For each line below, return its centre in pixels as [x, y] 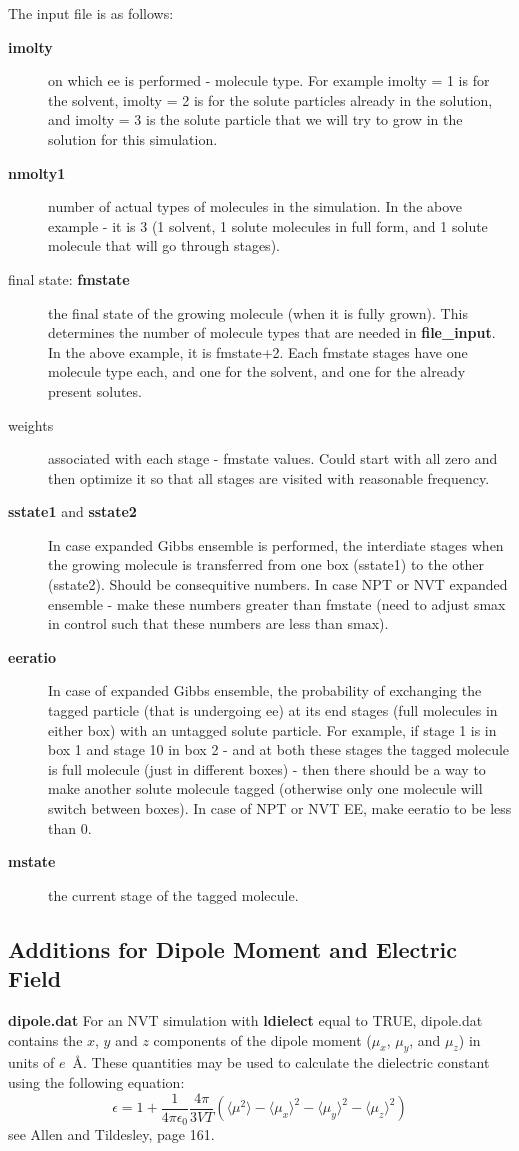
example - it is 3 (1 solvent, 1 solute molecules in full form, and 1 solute [268, 225]
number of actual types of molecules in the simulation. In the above [255, 206]
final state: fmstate [69, 278]
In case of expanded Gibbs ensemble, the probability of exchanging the [265, 690]
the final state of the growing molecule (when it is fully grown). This [258, 312]
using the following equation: [96, 1081]
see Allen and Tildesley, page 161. [111, 1134]
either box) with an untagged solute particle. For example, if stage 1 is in [272, 729]
